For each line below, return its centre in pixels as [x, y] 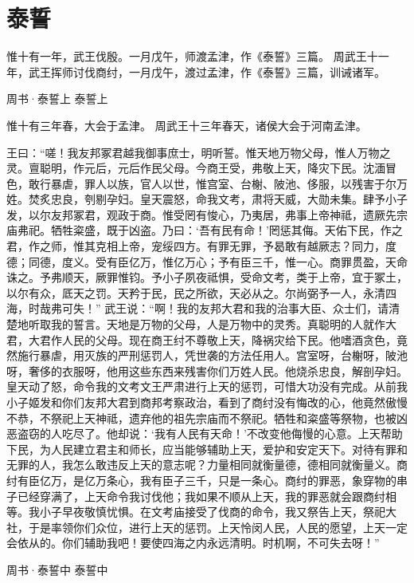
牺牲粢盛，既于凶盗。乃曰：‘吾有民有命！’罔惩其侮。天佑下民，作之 [227, 230]
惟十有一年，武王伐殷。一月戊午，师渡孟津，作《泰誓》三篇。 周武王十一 [198, 56]
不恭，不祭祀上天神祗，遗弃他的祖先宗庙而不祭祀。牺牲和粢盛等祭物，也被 [201, 418]
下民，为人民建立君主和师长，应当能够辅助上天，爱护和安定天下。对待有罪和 [207, 449]
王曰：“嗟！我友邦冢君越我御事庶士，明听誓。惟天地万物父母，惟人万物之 [199, 152]
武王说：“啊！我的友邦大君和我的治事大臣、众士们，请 [246, 308]
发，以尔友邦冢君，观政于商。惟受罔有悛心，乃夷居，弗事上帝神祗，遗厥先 [201, 214]
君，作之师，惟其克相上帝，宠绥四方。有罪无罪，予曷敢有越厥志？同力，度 [201, 246]
